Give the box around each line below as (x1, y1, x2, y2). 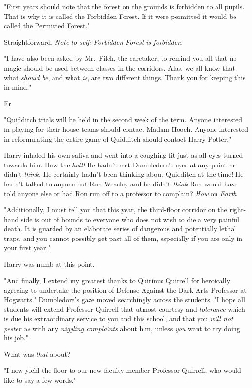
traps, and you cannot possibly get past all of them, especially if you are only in (4, 233, 243, 243)
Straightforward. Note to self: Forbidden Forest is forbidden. (4, 37, 183, 47)
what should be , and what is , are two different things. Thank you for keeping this (4, 72, 246, 82)
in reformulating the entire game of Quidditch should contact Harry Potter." (4, 133, 232, 144)
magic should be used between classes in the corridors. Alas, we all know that (4, 62, 235, 73)
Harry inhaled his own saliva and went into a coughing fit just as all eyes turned (4, 150, 243, 160)
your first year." (4, 242, 51, 253)
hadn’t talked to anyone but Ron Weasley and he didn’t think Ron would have (4, 178, 238, 188)
